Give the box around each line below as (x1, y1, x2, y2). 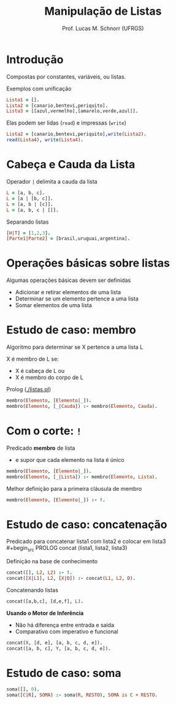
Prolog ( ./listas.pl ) (6, 386, 52, 393)
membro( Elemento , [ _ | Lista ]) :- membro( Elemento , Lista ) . (6, 474, 158, 480)
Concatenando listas (6, 586, 58, 593)
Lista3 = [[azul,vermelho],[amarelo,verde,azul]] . (6, 108, 139, 114)
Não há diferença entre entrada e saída (15, 621, 115, 628)
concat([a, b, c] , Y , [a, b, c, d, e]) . (6, 645, 112, 652)
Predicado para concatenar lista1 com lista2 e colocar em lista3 (6, 538, 166, 545)
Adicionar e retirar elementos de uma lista (15, 289, 121, 296)
